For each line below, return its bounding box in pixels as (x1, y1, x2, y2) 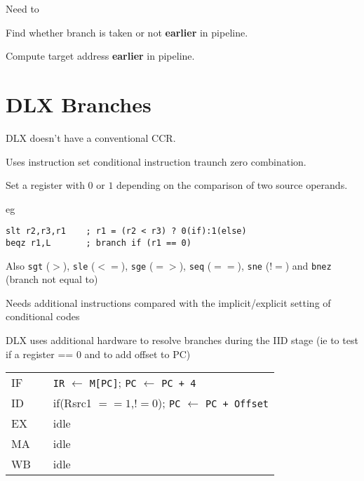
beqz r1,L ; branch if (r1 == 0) (6, 237, 191, 248)
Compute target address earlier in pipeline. (6, 48, 195, 63)
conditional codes (6, 309, 80, 324)
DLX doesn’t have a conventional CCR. (6, 130, 176, 145)
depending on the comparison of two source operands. (116, 178, 348, 192)
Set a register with (6, 178, 85, 192)
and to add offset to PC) (84, 346, 191, 361)
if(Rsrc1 (53, 395, 92, 411)
